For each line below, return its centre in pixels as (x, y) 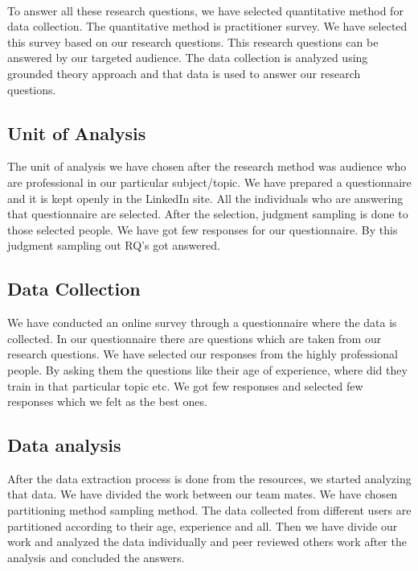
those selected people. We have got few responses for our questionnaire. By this (203, 229)
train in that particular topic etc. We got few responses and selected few (185, 385)
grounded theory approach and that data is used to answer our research (184, 73)
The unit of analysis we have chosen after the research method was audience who (207, 166)
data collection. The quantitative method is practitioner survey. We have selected (207, 26)
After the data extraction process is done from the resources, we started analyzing (209, 478)
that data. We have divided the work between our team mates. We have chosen (203, 494)
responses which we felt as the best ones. (107, 401)
